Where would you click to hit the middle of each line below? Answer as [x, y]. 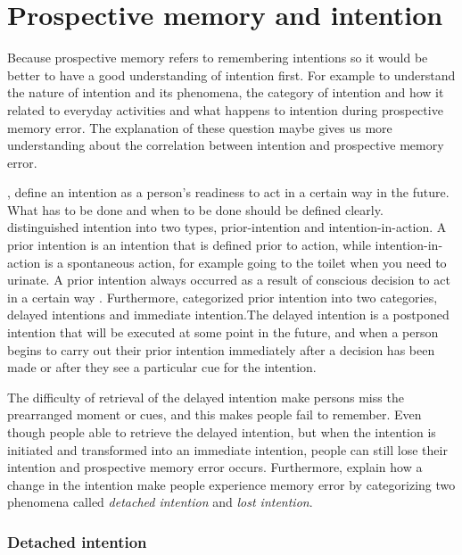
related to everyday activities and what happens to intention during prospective [225, 109]
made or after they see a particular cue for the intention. [162, 367]
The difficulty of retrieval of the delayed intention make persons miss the [206, 397]
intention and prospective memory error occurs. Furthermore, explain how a [215, 467]
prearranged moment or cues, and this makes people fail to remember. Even [214, 414]
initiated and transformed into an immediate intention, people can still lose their [227, 449]
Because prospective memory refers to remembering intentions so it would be [218, 58]
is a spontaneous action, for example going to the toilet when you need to [245, 262]
